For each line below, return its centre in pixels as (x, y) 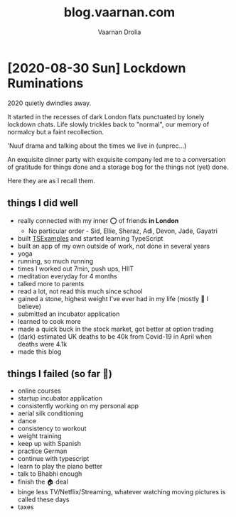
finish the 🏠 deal (43, 482)
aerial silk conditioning (50, 413)
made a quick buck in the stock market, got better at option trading (116, 329)
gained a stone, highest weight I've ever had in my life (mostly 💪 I (113, 298)
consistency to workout (52, 429)
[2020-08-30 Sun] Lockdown (97, 68)
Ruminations (45, 83)
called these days (43, 500)
